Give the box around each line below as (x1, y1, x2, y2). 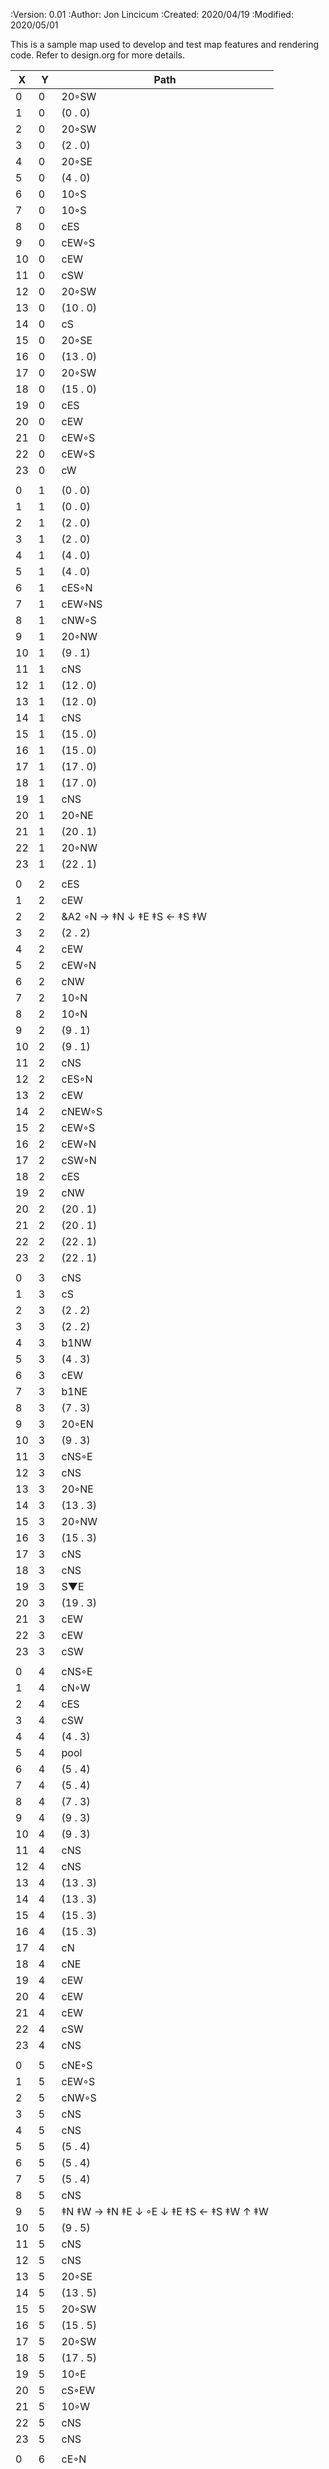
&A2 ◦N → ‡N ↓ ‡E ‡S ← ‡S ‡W (61, 910, 208, 923)
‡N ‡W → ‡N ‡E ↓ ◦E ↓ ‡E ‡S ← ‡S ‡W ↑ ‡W (61, 2205, 269, 2218)
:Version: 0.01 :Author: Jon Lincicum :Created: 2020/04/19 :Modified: (10, 9, 294, 20)
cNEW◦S (61, 1105, 103, 1118)
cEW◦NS (61, 597, 103, 611)
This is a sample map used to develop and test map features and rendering (10, 39, 320, 50)
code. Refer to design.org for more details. (10, 49, 185, 61)
